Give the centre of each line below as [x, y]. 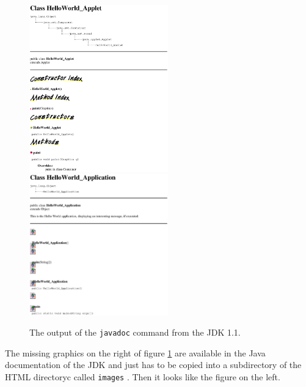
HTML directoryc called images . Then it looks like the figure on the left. [143, 377]
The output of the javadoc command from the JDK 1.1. [135, 332]
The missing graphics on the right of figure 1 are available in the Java [135, 352]
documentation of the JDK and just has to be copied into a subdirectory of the [153, 365]
